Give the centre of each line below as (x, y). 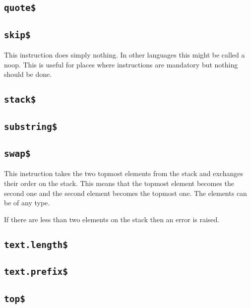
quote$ (20, 8)
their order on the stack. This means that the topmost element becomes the (119, 183)
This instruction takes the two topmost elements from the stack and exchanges (124, 173)
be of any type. (27, 203)
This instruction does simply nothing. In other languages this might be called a (125, 55)
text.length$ (36, 245)
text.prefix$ (36, 272)
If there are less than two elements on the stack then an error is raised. (112, 219)
